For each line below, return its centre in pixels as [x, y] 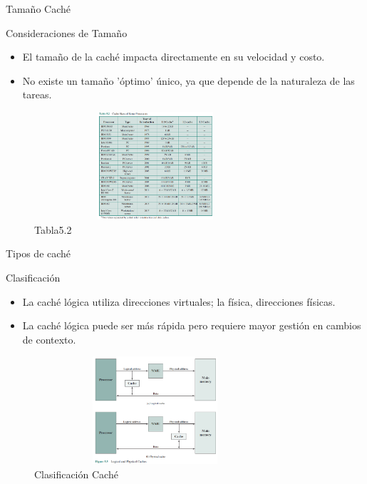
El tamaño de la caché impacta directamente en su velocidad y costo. [174, 57]
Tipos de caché [38, 253]
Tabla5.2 [53, 229]
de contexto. [49, 339]
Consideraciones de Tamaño [67, 32]
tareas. [37, 94]
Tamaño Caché [38, 9]
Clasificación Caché [76, 474]
